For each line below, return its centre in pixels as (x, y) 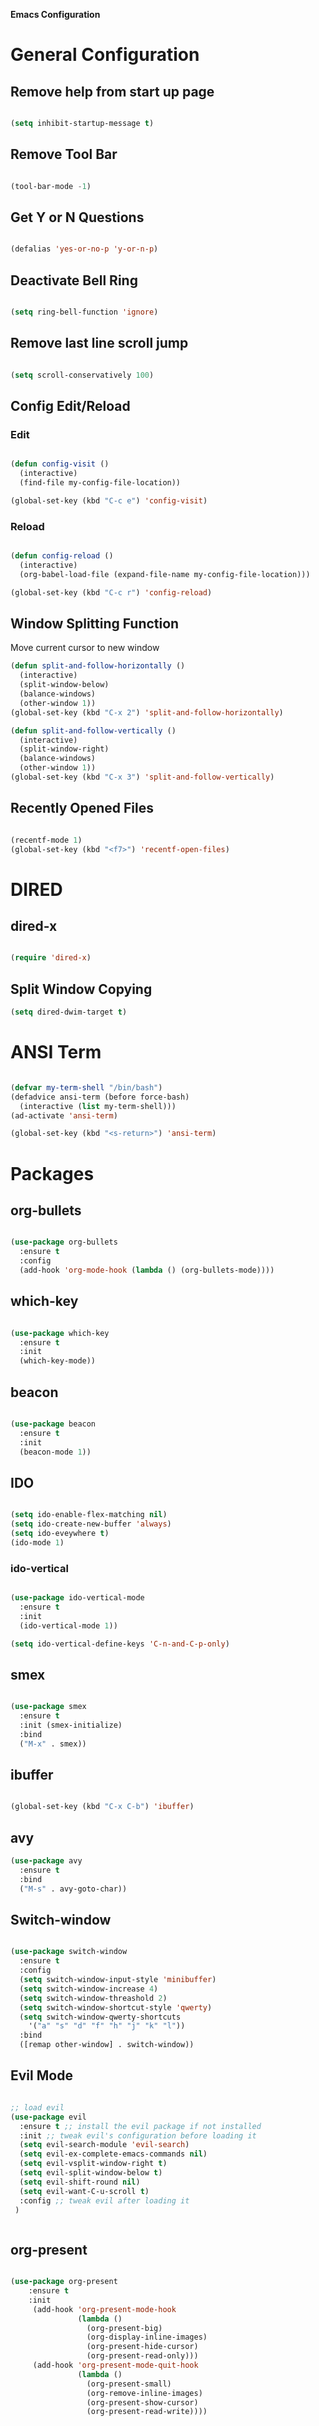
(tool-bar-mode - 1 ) (51, 186)
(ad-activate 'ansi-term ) (64, 1115)
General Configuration (105, 55)
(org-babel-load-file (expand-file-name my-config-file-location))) (165, 574)
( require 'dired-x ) (51, 958)
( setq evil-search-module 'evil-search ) (104, 2145)
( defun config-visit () (60, 464)
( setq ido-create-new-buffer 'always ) (91, 1524)
